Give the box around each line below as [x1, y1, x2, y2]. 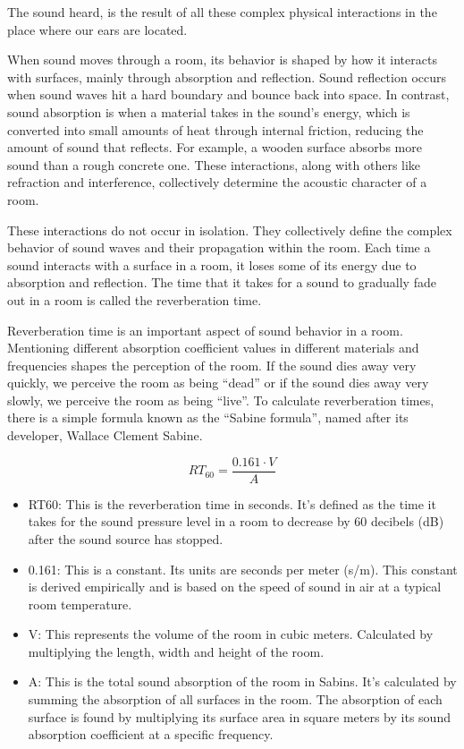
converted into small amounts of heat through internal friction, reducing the [7, 120, 424, 139]
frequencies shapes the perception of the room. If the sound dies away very [7, 355, 417, 374]
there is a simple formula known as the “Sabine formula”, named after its [7, 408, 409, 427]
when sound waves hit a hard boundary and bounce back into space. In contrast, [7, 85, 450, 104]
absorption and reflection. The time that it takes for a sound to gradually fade [7, 273, 436, 292]
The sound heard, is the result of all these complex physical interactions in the [7, 3, 437, 21]
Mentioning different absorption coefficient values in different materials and [7, 338, 419, 357]
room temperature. [28, 594, 132, 613]
